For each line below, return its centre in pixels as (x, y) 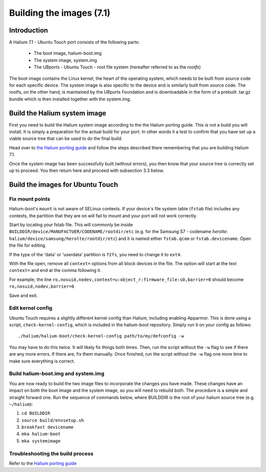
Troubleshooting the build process (51, 453)
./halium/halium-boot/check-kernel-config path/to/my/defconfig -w (101, 336)
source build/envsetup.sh (53, 420)
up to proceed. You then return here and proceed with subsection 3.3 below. (87, 170)
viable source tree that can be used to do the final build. (66, 138)
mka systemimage (41, 441)
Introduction (29, 30)
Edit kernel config (31, 308)
